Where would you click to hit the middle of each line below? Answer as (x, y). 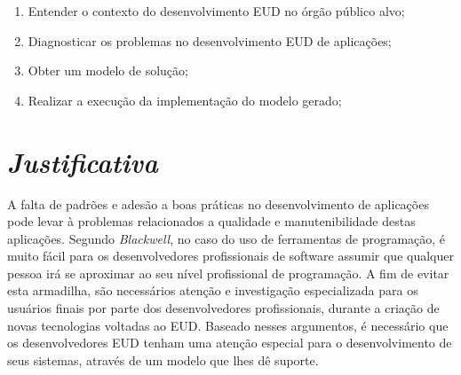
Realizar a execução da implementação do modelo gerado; (185, 100)
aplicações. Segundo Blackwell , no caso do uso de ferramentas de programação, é (227, 238)
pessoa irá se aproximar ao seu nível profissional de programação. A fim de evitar (228, 273)
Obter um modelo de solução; (108, 70)
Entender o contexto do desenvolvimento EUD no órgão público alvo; (216, 11)
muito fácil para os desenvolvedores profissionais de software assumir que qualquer (230, 256)
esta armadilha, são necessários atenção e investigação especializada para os (213, 290)
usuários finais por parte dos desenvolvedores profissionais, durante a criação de (223, 308)
